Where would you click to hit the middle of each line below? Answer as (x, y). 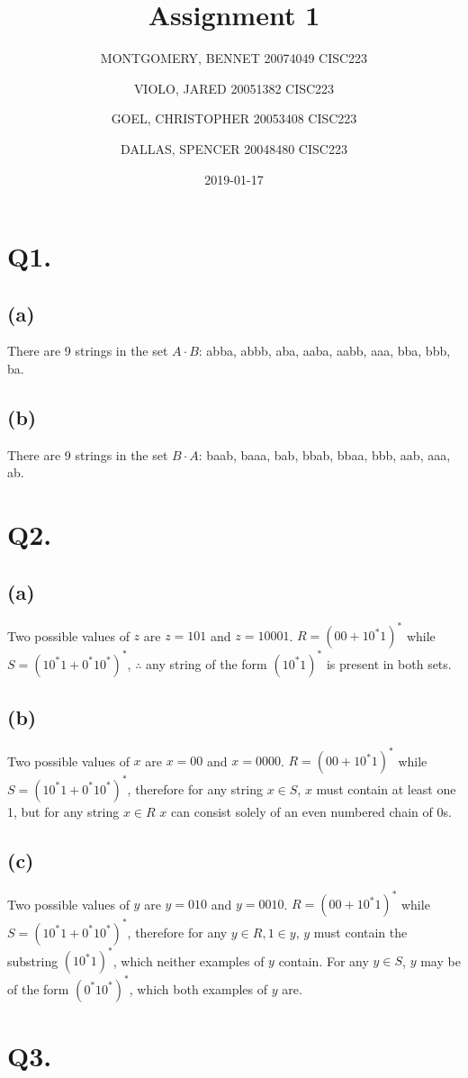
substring (33, 960)
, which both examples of (198, 988)
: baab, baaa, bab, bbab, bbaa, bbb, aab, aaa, (324, 454)
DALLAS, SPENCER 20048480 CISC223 (234, 148)
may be (441, 960)
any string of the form (207, 663)
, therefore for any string (195, 788)
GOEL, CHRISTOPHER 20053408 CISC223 (234, 118)
